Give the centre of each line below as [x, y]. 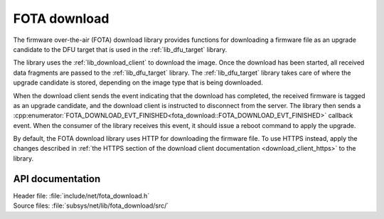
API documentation [57, 179]
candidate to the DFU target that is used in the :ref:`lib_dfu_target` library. [120, 49]
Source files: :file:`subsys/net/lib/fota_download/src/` [91, 205]
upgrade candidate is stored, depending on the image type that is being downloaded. [138, 82]
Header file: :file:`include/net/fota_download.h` [81, 196]
